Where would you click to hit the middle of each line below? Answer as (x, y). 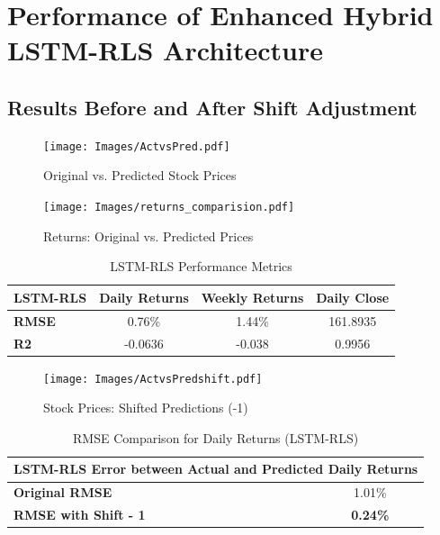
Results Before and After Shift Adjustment (212, 107)
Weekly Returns (252, 297)
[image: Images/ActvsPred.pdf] (137, 146)
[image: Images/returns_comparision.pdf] (169, 208)
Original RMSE (63, 492)
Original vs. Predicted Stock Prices (140, 175)
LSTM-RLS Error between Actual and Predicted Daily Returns (216, 469)
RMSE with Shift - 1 (80, 515)
